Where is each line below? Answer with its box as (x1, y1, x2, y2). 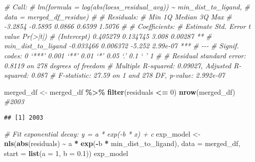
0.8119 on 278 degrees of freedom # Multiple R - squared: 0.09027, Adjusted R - (4, 60, 242, 70)
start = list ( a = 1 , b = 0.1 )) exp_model (4, 148, 128, 158)
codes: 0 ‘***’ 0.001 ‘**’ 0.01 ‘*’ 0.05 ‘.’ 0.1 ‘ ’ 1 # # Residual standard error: (4, 50, 246, 60)
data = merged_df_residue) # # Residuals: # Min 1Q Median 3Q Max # (4, 11, 232, 21)
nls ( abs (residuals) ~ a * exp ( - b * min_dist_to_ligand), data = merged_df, (4, 138, 241, 149)
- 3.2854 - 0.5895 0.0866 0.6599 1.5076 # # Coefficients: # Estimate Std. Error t (4, 21, 251, 31)
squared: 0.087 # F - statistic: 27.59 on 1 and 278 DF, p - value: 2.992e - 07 (4, 70, 225, 80)
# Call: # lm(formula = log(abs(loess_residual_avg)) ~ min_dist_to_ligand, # (4, 1, 250, 11)
